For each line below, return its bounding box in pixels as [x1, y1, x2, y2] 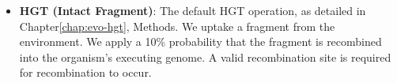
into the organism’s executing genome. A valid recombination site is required [19, 48, 391, 65]
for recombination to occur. [19, 64, 152, 81]
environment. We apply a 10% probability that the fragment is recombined [19, 33, 382, 50]
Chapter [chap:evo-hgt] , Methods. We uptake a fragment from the [19, 17, 335, 34]
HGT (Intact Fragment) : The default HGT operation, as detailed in [19, 2, 366, 18]
